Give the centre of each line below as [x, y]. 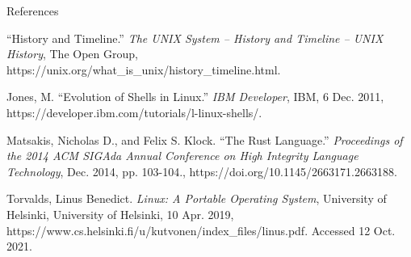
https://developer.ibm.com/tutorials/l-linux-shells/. [134, 112]
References [33, 11]
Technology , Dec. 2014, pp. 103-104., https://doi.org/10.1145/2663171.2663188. [202, 171]
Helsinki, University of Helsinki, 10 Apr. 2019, [120, 214]
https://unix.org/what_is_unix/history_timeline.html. [144, 69]
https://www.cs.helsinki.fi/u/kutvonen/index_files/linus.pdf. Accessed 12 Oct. [201, 230]
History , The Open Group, [72, 54]
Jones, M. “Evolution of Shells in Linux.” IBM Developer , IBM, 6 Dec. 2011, [195, 97]
